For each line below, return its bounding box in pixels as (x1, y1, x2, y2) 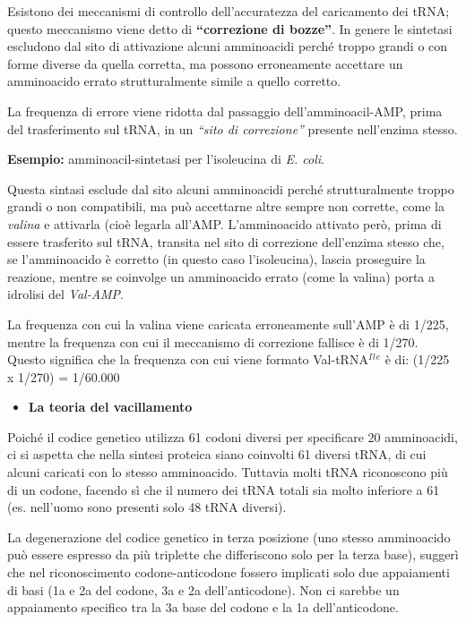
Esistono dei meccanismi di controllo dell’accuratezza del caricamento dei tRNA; (7, 2, 450, 20)
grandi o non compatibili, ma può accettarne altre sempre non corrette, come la (7, 197, 444, 216)
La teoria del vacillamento (28, 397, 193, 416)
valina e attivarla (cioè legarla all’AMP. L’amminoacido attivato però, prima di (7, 214, 442, 233)
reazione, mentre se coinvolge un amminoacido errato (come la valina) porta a (7, 267, 436, 285)
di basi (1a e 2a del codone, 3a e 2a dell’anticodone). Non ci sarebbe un (7, 580, 400, 599)
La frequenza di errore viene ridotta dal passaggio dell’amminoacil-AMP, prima (7, 101, 443, 120)
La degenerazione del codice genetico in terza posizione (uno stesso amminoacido (7, 527, 451, 546)
